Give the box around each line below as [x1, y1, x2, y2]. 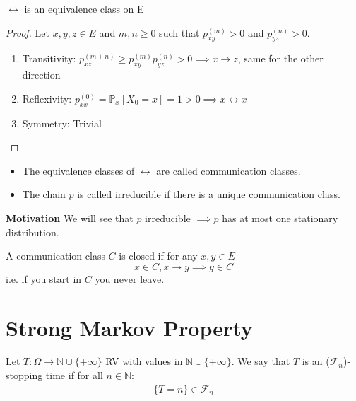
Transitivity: [22, 51, 76, 66]
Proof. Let [6, 25, 49, 40]
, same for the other [237, 51, 324, 66]
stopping [6, 368, 43, 383]
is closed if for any [119, 248, 198, 263]
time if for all [45, 368, 103, 383]
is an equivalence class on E [24, 1, 144, 16]
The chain [22, 187, 66, 202]
